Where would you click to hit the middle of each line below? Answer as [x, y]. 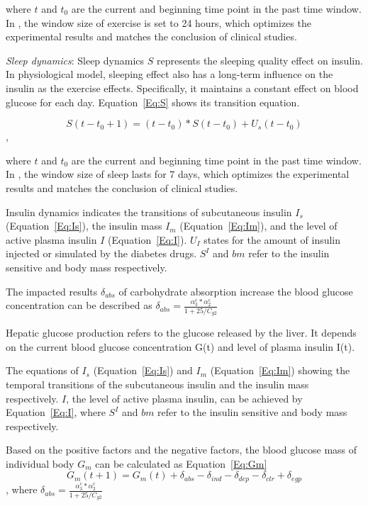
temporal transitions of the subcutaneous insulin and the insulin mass [157, 384]
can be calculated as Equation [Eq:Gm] [181, 463]
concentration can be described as [79, 305]
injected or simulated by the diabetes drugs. [101, 253]
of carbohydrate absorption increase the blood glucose [236, 291]
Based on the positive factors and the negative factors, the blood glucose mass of [182, 450]
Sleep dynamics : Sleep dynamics [75, 60]
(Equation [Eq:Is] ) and [143, 370]
